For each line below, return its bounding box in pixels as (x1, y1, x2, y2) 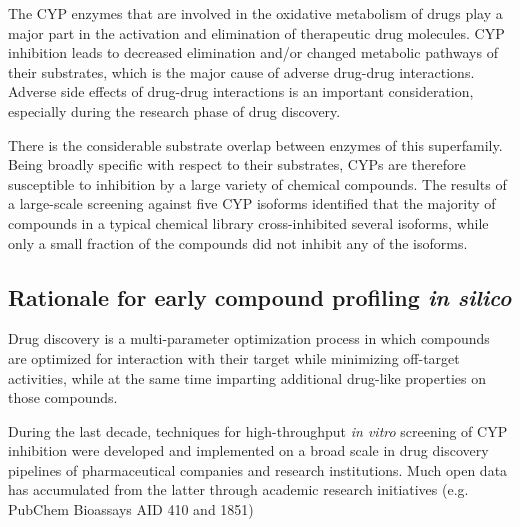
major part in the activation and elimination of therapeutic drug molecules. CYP (8, 22, 505, 43)
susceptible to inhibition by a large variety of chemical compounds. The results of (8, 173, 507, 194)
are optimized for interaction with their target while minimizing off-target (8, 347, 460, 368)
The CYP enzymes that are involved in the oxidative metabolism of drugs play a (8, 3, 503, 23)
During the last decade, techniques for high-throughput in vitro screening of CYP (8, 420, 508, 441)
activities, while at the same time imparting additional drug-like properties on (8, 367, 486, 388)
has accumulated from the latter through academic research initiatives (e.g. (8, 479, 469, 500)
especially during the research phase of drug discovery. (8, 100, 341, 121)
